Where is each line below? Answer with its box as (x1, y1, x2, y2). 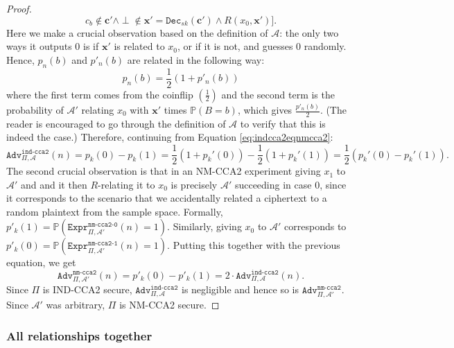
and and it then (21, 177, 87, 191)
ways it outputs (6, 39, 72, 53)
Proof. (6, 1, 32, 15)
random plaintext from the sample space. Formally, (6, 204, 223, 218)
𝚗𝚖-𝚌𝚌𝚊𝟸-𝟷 (88, 239, 118, 247)
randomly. (304, 39, 347, 53)
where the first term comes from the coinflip (6, 87, 193, 101)
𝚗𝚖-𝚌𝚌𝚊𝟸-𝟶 (88, 220, 118, 228)
